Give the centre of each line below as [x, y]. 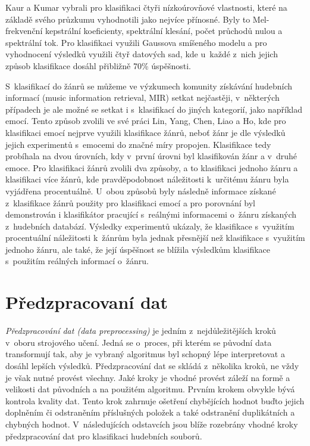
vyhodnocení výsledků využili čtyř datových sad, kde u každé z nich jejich [142, 54]
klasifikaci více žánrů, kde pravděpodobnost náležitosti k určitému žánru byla [147, 179]
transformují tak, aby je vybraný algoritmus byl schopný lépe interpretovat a [145, 354]
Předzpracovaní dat [87, 302]
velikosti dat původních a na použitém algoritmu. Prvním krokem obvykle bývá [150, 389]
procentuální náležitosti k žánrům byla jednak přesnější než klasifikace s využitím [155, 238]
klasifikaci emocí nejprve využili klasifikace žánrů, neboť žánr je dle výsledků [145, 132]
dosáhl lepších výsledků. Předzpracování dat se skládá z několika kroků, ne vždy [152, 365]
